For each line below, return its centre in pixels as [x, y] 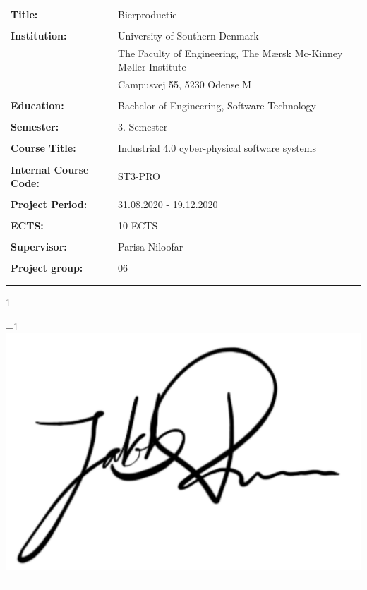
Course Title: [43, 148]
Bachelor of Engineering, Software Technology [217, 106]
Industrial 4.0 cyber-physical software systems [217, 148]
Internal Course [50, 169]
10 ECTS [138, 225]
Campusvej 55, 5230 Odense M [185, 84]
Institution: [39, 35]
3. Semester [143, 127]
